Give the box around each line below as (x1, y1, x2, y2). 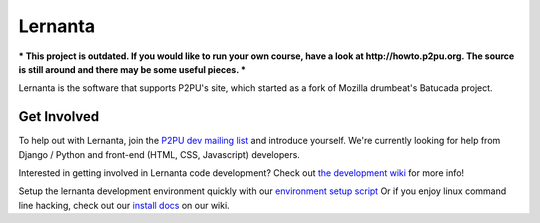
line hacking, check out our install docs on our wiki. (18, 199, 230, 211)
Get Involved (18, 108, 100, 125)
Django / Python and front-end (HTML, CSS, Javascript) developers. (18, 148, 300, 160)
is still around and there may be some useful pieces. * (18, 63, 247, 75)
